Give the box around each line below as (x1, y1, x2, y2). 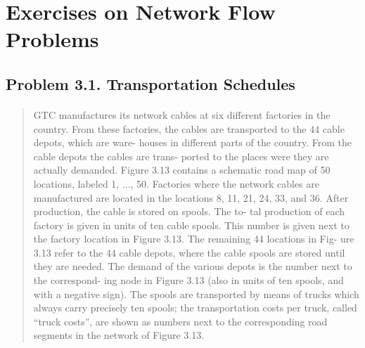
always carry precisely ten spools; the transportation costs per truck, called (33, 300, 357, 315)
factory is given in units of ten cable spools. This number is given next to (33, 217, 350, 232)
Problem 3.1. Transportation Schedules (6, 72, 295, 94)
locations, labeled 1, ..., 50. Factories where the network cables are (33, 176, 319, 191)
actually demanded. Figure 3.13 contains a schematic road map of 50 (33, 162, 331, 177)
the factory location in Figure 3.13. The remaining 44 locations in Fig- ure (33, 231, 354, 246)
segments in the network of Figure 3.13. (33, 328, 205, 342)
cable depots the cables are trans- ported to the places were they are (33, 148, 329, 163)
